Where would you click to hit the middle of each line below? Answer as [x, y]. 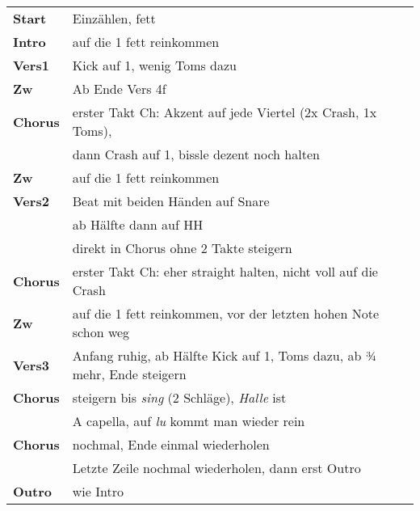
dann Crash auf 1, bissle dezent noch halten [196, 154]
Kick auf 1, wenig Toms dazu [154, 65]
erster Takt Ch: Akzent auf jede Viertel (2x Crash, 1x [225, 112]
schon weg [101, 332]
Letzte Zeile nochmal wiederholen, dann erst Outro [216, 468]
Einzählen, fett [114, 18]
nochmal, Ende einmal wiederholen [171, 444]
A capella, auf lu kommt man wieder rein [189, 421]
